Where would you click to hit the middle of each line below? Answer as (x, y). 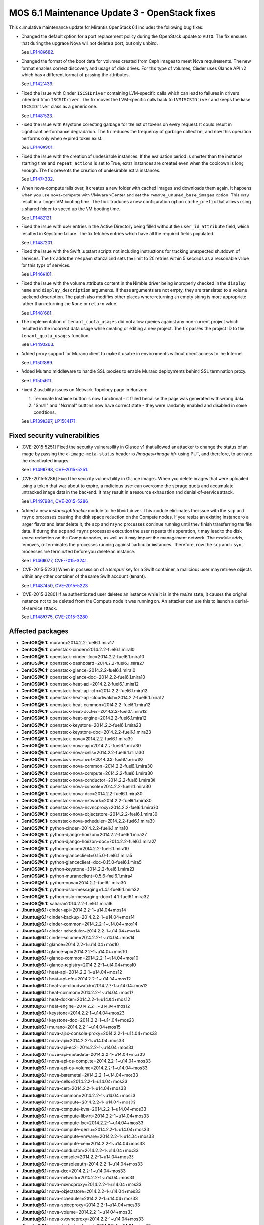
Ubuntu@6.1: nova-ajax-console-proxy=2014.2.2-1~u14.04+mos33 (89, 1033)
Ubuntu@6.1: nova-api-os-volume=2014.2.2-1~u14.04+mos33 (84, 1068)
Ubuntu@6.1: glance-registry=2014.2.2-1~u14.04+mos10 (79, 965)
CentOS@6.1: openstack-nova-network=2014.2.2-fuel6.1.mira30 (86, 801)
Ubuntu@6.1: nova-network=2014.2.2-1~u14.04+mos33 (78, 1177)
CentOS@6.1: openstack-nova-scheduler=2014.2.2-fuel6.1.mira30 (88, 821)
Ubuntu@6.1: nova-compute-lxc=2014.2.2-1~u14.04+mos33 (82, 1123)
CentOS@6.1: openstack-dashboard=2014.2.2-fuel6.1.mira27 (83, 663)
